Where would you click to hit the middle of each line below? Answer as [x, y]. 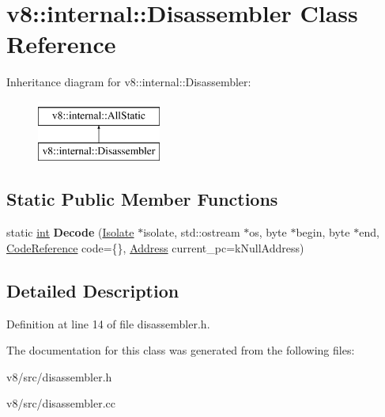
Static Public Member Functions [142, 199]
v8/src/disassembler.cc [61, 403]
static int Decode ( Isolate [70, 232]
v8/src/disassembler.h [59, 376]
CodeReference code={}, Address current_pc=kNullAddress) [155, 247]
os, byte [268, 232]
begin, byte [323, 232]
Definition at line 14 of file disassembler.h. [108, 323]
